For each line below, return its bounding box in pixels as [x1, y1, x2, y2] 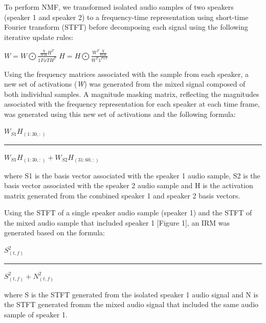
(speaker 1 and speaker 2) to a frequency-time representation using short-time [4, 11, 249, 22]
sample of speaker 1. [4, 309, 68, 319]
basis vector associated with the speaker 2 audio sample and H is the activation [4, 180, 253, 191]
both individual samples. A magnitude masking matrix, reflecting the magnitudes [4, 88, 259, 99]
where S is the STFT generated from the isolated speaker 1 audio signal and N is [4, 289, 258, 299]
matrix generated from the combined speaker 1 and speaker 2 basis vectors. [4, 190, 240, 200]
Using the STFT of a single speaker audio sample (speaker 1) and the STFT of [4, 207, 252, 218]
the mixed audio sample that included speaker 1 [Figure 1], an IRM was [4, 217, 230, 228]
